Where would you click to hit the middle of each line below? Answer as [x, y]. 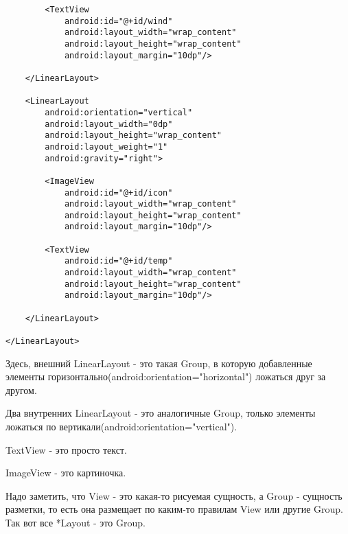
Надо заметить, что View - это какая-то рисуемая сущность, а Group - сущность [174, 495]
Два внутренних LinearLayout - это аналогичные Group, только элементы [161, 413]
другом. [21, 390]
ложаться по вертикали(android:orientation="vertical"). [121, 427]
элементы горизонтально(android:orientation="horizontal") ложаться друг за [166, 376]
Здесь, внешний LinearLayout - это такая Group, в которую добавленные [159, 363]
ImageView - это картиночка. [66, 473]
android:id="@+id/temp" [118, 261]
